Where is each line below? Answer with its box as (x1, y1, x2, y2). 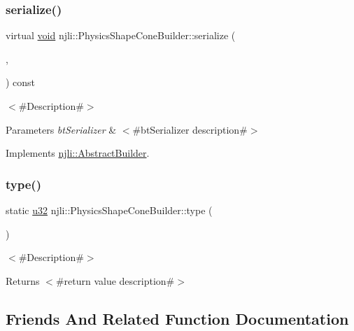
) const (6, 75, 36, 90)
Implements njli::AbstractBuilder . (6, 146, 150, 160)
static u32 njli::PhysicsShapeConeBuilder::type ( (6, 203, 213, 217)
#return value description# (55, 273, 175, 288)
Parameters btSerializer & (6, 122, 117, 136)
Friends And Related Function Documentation (6, 307, 349, 329)
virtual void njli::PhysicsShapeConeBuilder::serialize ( (6, 28, 236, 43)
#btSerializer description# (132, 122, 248, 136)
